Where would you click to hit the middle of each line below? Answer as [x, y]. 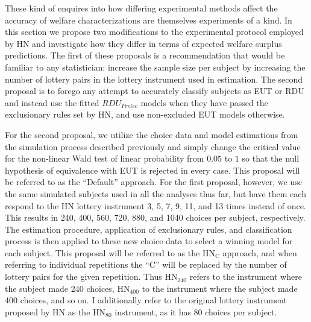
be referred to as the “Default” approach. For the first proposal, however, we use [153, 182]
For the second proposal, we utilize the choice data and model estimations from [152, 134]
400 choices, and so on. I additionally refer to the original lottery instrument [146, 300]
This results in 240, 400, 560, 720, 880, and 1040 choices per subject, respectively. [155, 217]
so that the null [271, 158]
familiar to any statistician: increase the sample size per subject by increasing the [155, 67]
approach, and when [260, 252]
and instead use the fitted [52, 102]
